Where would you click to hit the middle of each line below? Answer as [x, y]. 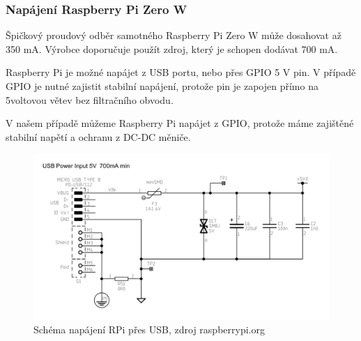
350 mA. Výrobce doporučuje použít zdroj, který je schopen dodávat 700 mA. [172, 48]
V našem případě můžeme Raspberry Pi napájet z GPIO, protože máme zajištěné [180, 123]
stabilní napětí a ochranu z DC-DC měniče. [98, 136]
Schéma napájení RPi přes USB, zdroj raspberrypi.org [149, 329]
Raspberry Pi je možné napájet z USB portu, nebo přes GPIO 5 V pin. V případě [181, 72]
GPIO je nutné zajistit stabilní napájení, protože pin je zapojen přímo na [162, 86]
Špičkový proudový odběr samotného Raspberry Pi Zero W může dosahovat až [174, 35]
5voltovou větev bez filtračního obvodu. [90, 99]
